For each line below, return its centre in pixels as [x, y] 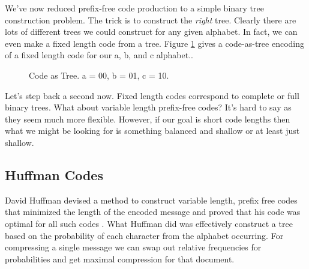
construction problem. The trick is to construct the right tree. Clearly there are [151, 20]
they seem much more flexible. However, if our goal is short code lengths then [148, 119]
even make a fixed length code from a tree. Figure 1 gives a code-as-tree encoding [154, 43]
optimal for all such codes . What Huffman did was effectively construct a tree [149, 223]
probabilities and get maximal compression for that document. [120, 258]
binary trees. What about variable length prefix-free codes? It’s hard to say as [148, 107]
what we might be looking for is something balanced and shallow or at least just [152, 131]
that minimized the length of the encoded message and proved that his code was [153, 212]
